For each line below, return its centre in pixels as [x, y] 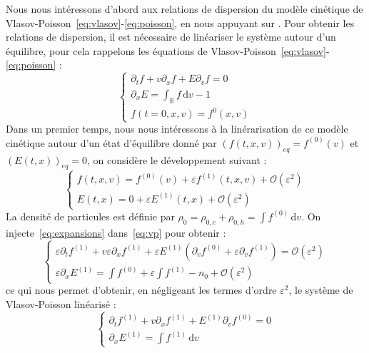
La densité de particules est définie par [90, 216]
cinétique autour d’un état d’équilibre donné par [111, 142]
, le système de [321, 290]
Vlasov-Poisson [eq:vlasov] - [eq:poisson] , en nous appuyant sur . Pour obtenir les [180, 22]
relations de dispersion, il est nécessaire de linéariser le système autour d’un [171, 37]
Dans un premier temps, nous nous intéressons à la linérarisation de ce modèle [177, 129]
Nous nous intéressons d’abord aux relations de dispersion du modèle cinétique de [184, 9]
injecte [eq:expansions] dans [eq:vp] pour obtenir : [116, 232]
